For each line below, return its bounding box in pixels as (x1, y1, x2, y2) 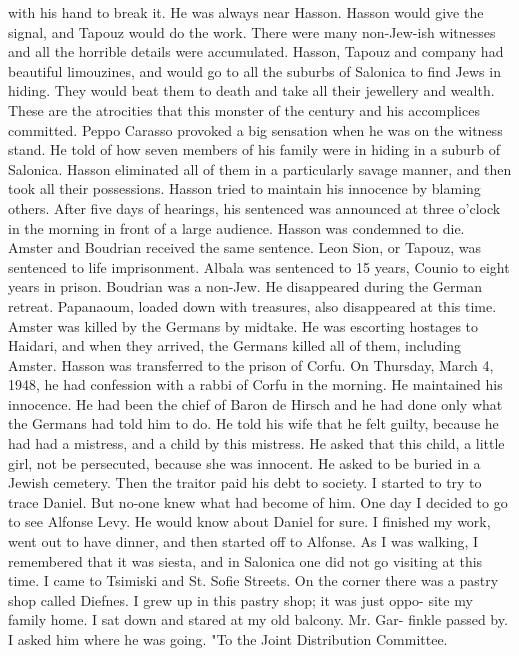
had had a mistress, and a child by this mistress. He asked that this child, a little (8, 433, 505, 454)
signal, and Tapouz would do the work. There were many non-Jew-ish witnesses (8, 21, 496, 42)
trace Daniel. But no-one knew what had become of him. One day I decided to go (8, 491, 508, 512)
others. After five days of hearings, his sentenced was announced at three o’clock (8, 197, 501, 218)
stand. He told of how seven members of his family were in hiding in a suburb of (8, 139, 501, 160)
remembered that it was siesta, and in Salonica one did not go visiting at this (8, 550, 483, 571)
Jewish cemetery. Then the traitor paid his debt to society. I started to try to (8, 472, 482, 493)
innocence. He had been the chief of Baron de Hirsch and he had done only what (8, 393, 503, 414)
